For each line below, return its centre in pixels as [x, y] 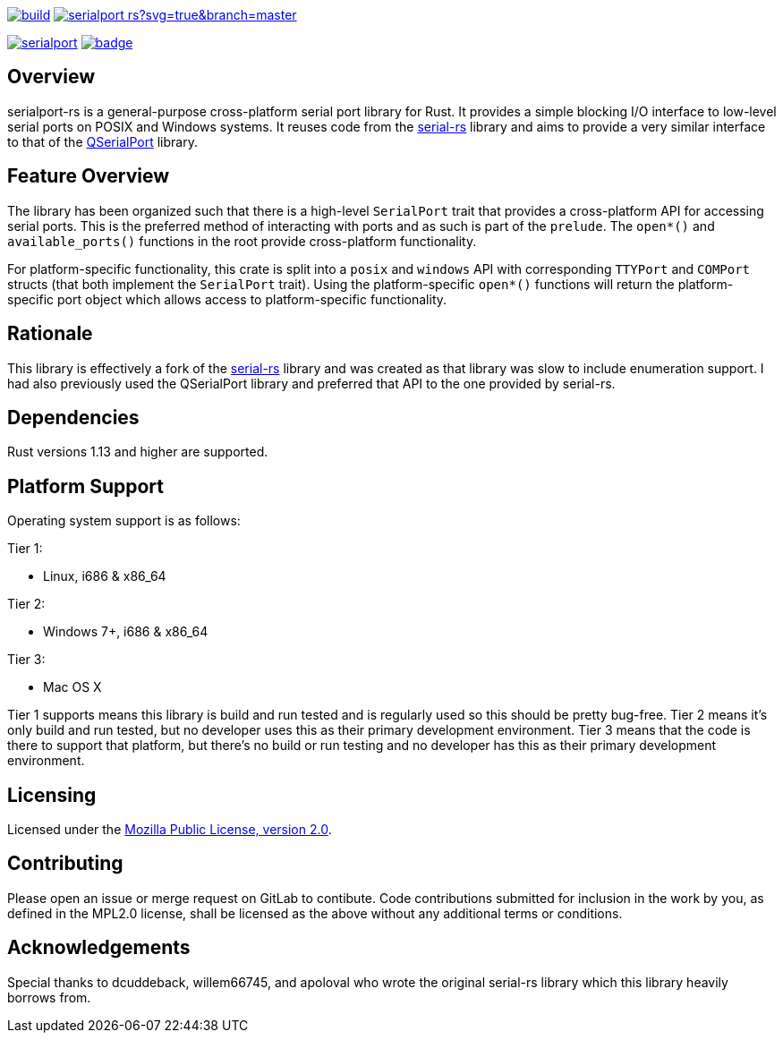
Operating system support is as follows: [124, 521]
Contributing [65, 864]
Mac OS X [72, 687]
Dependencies [73, 417]
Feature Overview [89, 176]
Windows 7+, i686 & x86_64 [126, 632]
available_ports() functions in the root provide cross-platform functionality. [242, 241]
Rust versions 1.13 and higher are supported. [138, 452]
